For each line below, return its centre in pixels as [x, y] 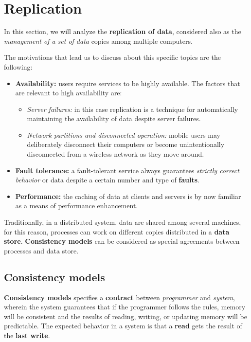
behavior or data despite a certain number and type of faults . [108, 180]
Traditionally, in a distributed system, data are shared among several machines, [123, 222]
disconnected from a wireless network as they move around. [116, 154]
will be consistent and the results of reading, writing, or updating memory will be [125, 316]
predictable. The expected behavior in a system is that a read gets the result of [123, 326]
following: [18, 66]
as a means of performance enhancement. [77, 206]
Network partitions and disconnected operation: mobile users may [124, 135]
